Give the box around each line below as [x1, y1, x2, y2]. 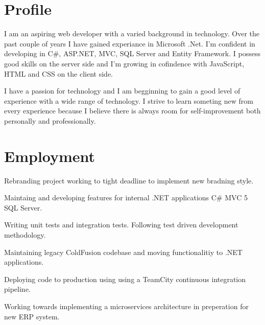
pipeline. [4, 284, 31, 294]
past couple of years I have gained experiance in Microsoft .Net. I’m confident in [4, 38, 255, 49]
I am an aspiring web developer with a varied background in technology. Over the [4, 28, 260, 39]
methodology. [4, 229, 46, 240]
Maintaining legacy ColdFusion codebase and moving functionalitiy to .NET [4, 246, 243, 257]
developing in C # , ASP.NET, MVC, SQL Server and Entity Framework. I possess [4, 48, 260, 59]
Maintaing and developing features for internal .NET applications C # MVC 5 [4, 192, 248, 203]
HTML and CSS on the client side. [4, 68, 113, 79]
